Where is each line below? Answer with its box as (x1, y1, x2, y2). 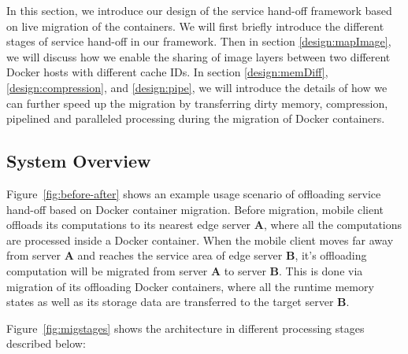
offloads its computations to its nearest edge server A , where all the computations (6, 216, 402, 233)
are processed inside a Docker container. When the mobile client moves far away (6, 231, 394, 248)
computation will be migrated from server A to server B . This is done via (6, 262, 363, 278)
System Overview (6, 149, 151, 173)
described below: (6, 335, 86, 352)
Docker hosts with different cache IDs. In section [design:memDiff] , (6, 64, 328, 80)
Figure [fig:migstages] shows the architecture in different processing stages (6, 319, 365, 336)
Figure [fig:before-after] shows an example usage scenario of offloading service (6, 185, 381, 201)
